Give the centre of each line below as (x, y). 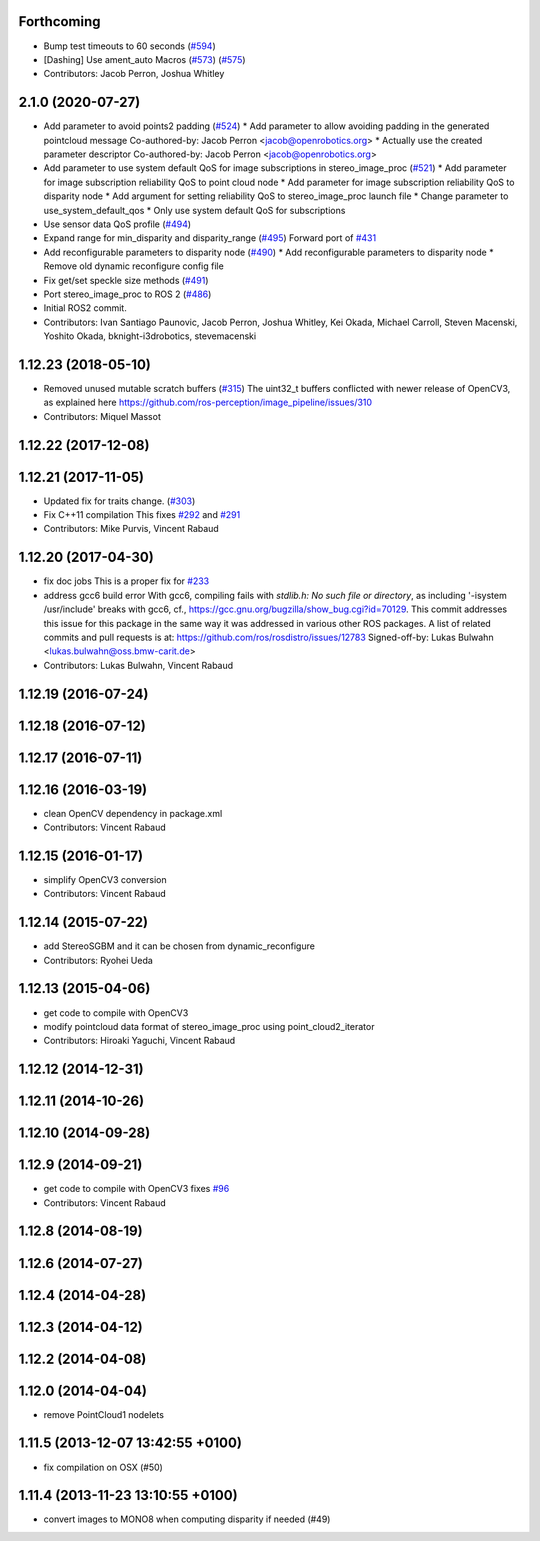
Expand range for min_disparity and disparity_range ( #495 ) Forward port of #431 (210, 238)
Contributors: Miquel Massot (102, 416)
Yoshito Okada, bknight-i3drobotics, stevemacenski (150, 336)
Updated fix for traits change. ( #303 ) (119, 501)
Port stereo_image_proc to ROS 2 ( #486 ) (127, 294)
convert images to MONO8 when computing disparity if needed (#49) (187, 1519)
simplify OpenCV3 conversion (105, 879)
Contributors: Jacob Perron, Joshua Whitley (134, 74)
